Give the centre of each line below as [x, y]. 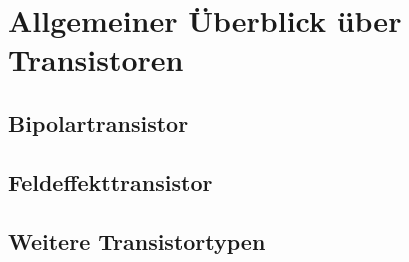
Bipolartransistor [98, 122]
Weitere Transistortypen [137, 240]
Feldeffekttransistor [110, 181]
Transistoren [96, 59]
